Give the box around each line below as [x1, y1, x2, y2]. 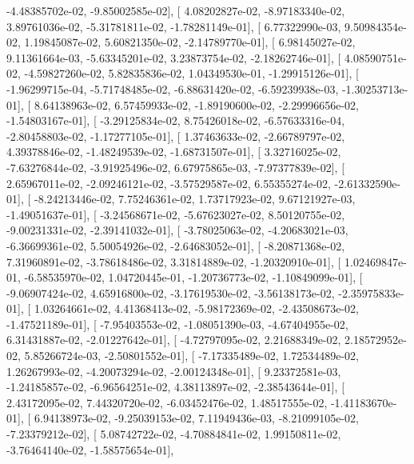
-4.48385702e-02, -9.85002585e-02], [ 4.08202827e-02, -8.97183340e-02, [6, 2, 345, 18]
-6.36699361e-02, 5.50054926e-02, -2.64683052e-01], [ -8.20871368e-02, [6, 237, 345, 254]
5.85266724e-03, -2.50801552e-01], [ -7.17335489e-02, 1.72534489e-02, [24, 347, 359, 364]
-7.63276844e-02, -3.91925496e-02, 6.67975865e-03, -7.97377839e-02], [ [6, 158, 345, 175]
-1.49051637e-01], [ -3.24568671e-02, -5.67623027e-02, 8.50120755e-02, [6, 206, 345, 222]
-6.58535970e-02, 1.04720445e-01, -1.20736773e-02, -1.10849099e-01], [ [24, 269, 363, 286]
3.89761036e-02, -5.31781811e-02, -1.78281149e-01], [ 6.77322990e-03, [6, 18, 341, 34]
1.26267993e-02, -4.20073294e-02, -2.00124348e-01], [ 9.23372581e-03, [6, 362, 341, 379]
